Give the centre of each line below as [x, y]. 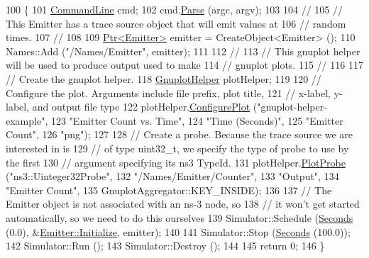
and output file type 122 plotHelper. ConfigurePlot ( [145, 107]
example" [26, 120]
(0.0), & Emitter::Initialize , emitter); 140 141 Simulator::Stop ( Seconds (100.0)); [178, 231]
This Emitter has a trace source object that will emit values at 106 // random [176, 23]
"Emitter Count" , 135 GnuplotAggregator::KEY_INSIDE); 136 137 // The [169, 190]
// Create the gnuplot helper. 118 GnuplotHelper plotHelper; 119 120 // [164, 78]
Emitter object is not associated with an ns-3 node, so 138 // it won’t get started [183, 204]
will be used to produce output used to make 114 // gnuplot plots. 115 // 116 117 [184, 65]
